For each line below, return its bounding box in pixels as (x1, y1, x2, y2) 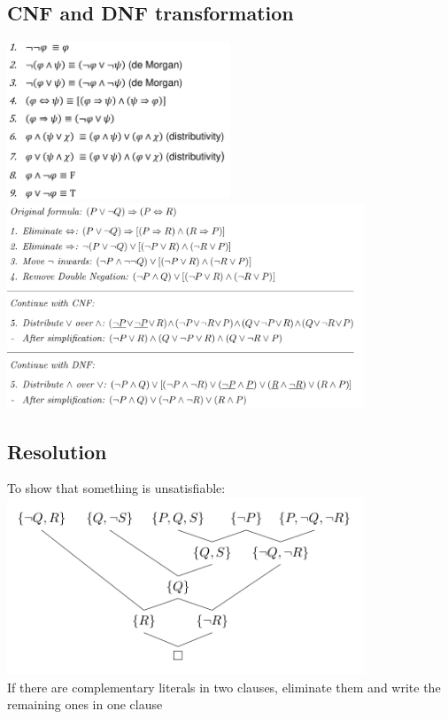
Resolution (7, 437, 107, 465)
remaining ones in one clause (7, 695, 163, 714)
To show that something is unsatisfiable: (7, 479, 226, 497)
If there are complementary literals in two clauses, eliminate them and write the (7, 677, 441, 696)
